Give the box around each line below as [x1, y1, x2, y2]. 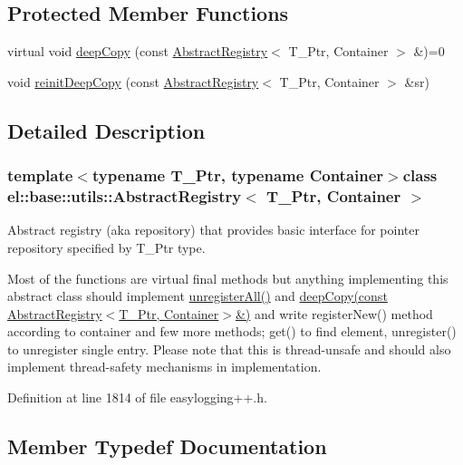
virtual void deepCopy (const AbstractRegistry [7, 42, 268, 61]
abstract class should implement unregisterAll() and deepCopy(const [7, 286, 388, 305]
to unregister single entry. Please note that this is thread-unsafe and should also [7, 339, 451, 358]
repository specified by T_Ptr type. [7, 237, 206, 257]
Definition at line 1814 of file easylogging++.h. [7, 388, 267, 407]
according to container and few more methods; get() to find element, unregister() [7, 322, 457, 341]
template [7, 164, 73, 187]
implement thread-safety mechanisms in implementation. [7, 357, 322, 376]
